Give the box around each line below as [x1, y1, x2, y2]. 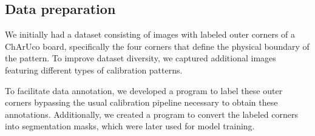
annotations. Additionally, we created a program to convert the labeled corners [5, 107, 299, 120]
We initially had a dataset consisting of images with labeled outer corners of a [5, 28, 296, 41]
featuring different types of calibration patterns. [5, 63, 183, 76]
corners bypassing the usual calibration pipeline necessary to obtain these [5, 96, 278, 109]
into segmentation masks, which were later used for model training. [5, 120, 255, 132]
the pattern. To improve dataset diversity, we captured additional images [5, 52, 276, 64]
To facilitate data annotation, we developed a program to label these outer [5, 84, 283, 97]
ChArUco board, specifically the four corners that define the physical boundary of [5, 39, 310, 52]
